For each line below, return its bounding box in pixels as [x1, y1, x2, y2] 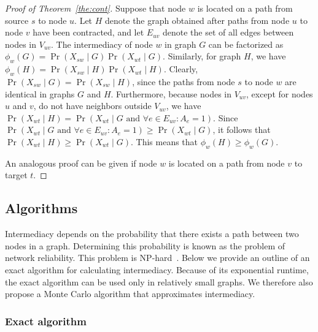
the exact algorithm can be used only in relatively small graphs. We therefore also [5, 275, 313, 288]
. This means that [131, 135, 198, 148]
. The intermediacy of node [51, 37, 153, 50]
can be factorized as [208, 37, 284, 50]
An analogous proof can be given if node [5, 156, 157, 169]
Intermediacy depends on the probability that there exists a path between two [5, 227, 299, 240]
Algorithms [5, 198, 78, 217]
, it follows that [212, 123, 271, 136]
